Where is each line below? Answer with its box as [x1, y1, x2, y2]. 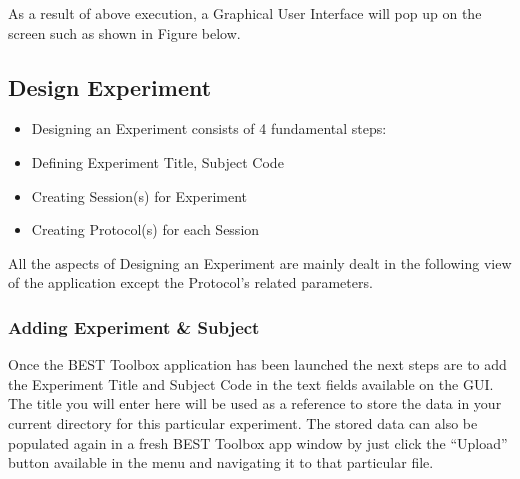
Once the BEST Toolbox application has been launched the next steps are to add [8, 354, 507, 375]
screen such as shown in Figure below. [8, 22, 241, 43]
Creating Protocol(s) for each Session [31, 219, 260, 240]
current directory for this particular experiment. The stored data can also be [8, 412, 478, 433]
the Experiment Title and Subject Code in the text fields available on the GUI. [8, 373, 494, 394]
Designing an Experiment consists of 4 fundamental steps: [31, 118, 387, 139]
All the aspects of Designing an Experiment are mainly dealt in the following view [8, 252, 512, 273]
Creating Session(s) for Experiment [31, 185, 248, 206]
